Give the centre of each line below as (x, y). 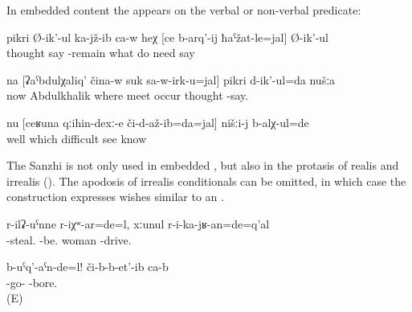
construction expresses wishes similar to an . (115, 197)
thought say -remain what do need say (101, 53)
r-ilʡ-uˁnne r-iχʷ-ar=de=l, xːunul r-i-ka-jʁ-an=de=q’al (138, 223)
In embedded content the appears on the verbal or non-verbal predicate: (184, 10)
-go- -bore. (32, 282)
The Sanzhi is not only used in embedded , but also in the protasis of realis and (203, 165)
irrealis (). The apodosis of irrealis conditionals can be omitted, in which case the (206, 181)
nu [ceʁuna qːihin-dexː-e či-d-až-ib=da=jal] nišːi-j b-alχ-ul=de (158, 122)
